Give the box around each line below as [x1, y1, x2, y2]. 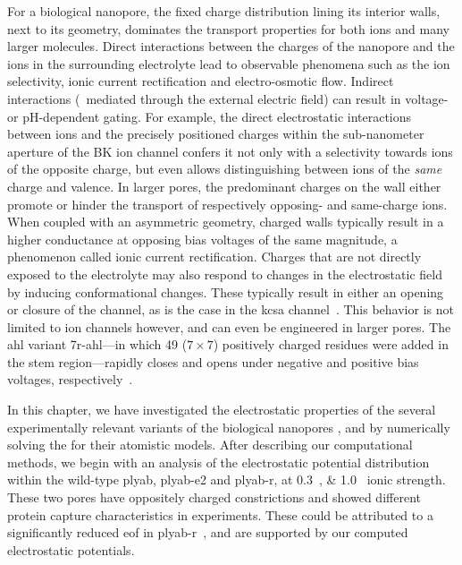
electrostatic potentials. [7, 540, 135, 559]
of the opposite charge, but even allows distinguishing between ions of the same [7, 159, 442, 178]
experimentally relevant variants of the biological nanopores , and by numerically [7, 417, 450, 436]
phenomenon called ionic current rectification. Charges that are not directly [7, 247, 422, 266]
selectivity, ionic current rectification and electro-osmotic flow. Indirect [7, 72, 394, 90]
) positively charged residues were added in [213, 335, 449, 354]
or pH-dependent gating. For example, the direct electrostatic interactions [7, 107, 412, 125]
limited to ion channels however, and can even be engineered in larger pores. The [7, 317, 451, 336]
